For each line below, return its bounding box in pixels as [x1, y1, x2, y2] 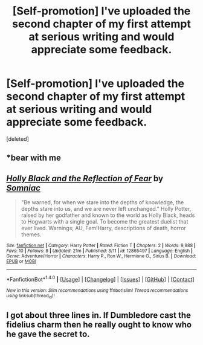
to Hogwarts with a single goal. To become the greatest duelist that [21, 218, 188, 225]
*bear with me [6, 153, 62, 163]
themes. [21, 231, 42, 238]
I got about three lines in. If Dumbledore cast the [6, 310, 192, 320]
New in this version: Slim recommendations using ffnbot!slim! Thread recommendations [6, 287, 188, 294]
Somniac [6, 182, 41, 193]
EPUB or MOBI [6, 259, 36, 265]
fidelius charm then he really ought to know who [6, 319, 192, 330]
